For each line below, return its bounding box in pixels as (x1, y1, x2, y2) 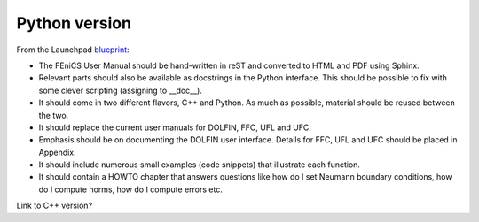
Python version (16, 13, 132, 33)
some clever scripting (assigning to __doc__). (38, 85, 203, 96)
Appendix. (38, 147, 76, 157)
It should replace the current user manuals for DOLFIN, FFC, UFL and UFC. (38, 122, 312, 133)
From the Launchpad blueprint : (16, 44, 130, 55)
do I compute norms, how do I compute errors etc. (38, 184, 224, 195)
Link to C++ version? (16, 200, 93, 211)
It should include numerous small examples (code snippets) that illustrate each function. (38, 159, 361, 170)
